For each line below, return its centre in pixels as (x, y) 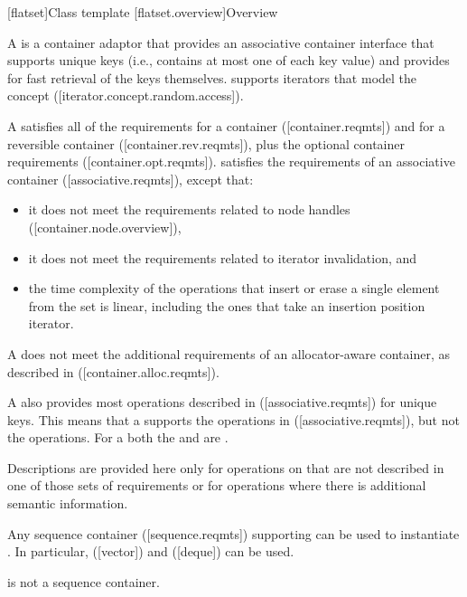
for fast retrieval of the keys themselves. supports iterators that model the (212, 77)
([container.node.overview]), (105, 227)
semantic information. (68, 503)
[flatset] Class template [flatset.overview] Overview (143, 12)
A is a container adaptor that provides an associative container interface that (221, 42)
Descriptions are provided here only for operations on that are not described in (226, 467)
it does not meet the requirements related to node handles (189, 209)
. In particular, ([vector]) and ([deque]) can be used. (151, 551)
